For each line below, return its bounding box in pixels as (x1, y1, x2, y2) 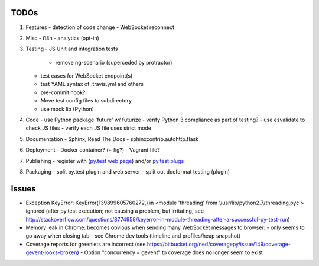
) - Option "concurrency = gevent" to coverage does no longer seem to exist (77, 249, 263, 256)
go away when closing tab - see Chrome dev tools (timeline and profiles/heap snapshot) (25, 232, 241, 239)
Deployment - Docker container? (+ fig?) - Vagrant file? (25, 146, 161, 153)
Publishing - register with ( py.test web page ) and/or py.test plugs (25, 157, 184, 164)
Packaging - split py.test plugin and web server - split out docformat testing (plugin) (25, 168, 230, 175)
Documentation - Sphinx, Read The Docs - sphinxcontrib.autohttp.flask (25, 135, 199, 142)
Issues (11, 184, 36, 194)
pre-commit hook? (40, 89, 86, 96)
